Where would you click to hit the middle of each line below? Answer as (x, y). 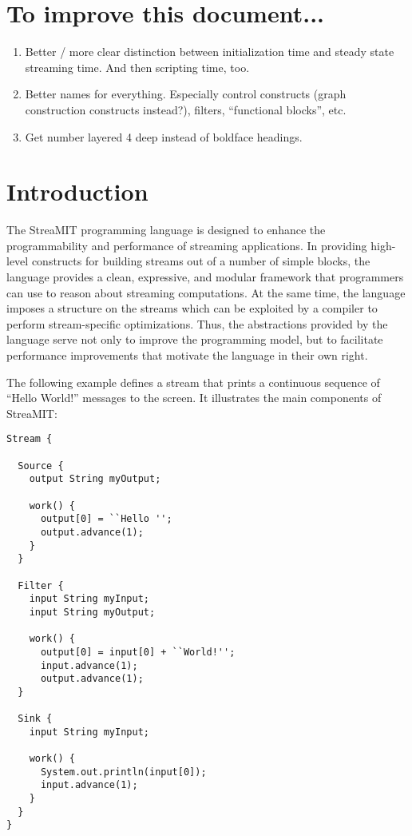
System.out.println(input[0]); (123, 772)
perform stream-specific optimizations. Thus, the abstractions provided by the (197, 323)
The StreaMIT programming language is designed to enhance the (166, 230)
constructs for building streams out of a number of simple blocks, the (201, 261)
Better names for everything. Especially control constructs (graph (186, 94)
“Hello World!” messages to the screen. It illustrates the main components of (194, 398)
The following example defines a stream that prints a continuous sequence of (193, 382)
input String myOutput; (92, 612)
